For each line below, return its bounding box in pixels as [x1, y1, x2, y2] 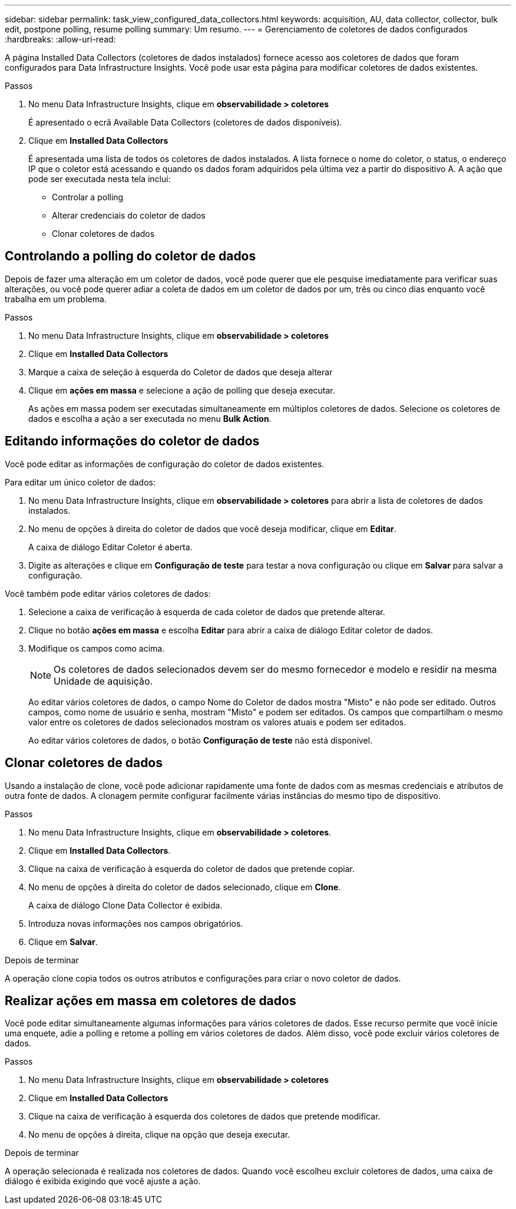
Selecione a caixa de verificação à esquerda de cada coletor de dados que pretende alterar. [28, 606, 385, 617]
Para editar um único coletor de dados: [5, 477, 156, 487]
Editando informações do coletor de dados [5, 434, 260, 449]
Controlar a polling [52, 192, 124, 202]
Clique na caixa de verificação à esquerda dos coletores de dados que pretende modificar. [28, 1111, 381, 1122]
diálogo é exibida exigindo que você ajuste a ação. [5, 1176, 201, 1187]
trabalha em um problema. [5, 293, 107, 304]
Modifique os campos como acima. [28, 643, 165, 653]
